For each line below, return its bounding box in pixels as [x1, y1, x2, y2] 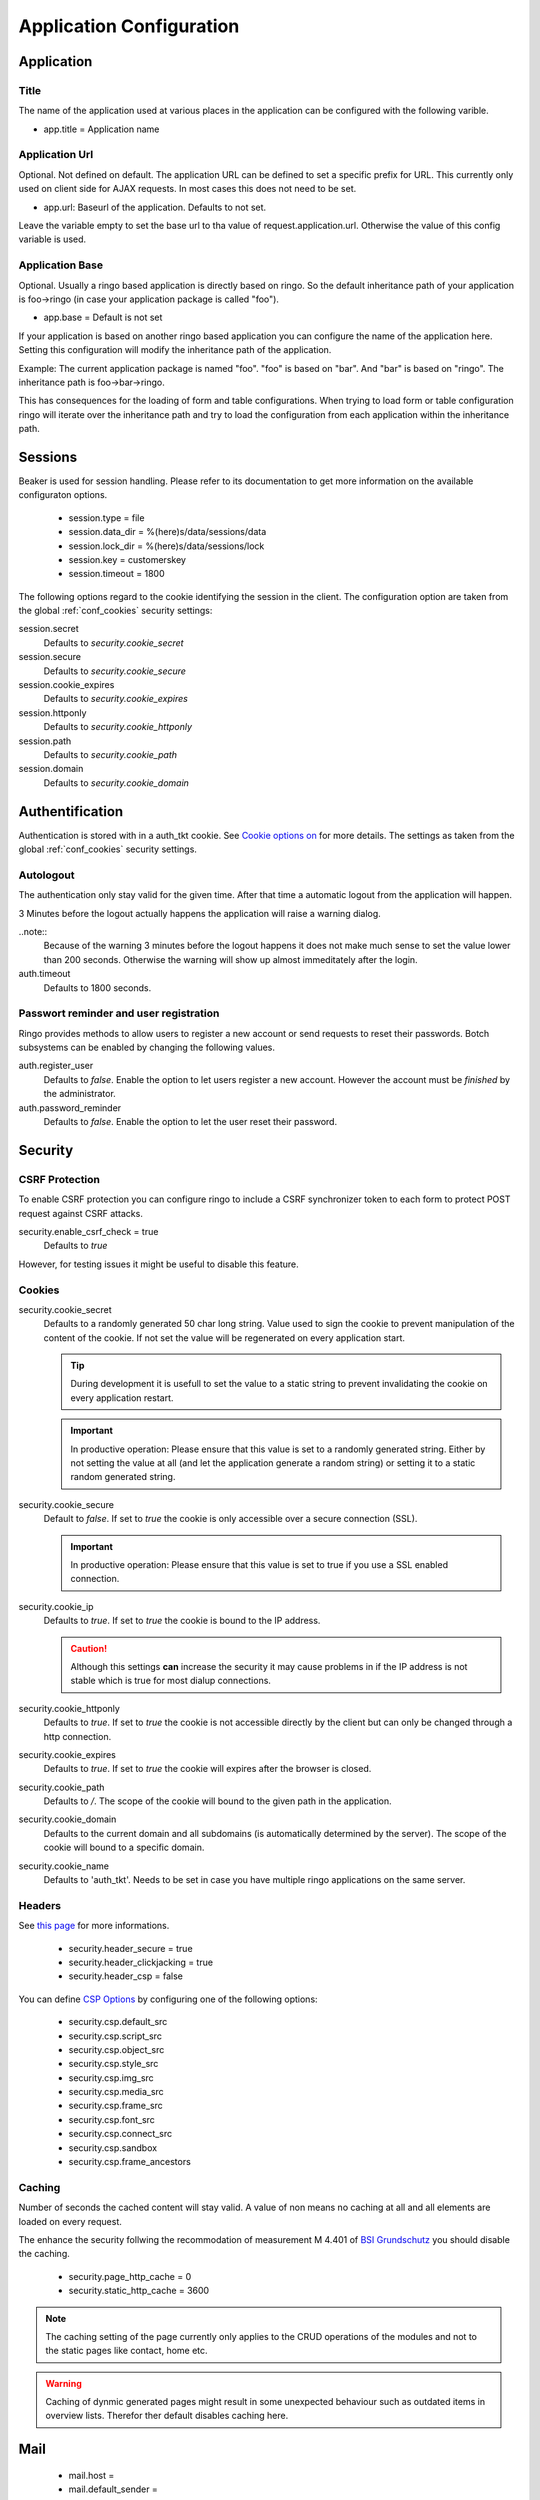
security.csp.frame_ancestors [68, 2156, 192, 2168]
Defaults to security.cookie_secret [43, 636, 184, 649]
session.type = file [68, 511, 145, 524]
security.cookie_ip [18, 1600, 94, 1612]
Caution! [70, 1642, 108, 1654]
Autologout [18, 868, 75, 882]
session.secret [18, 623, 79, 635]
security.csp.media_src [68, 2086, 164, 2098]
